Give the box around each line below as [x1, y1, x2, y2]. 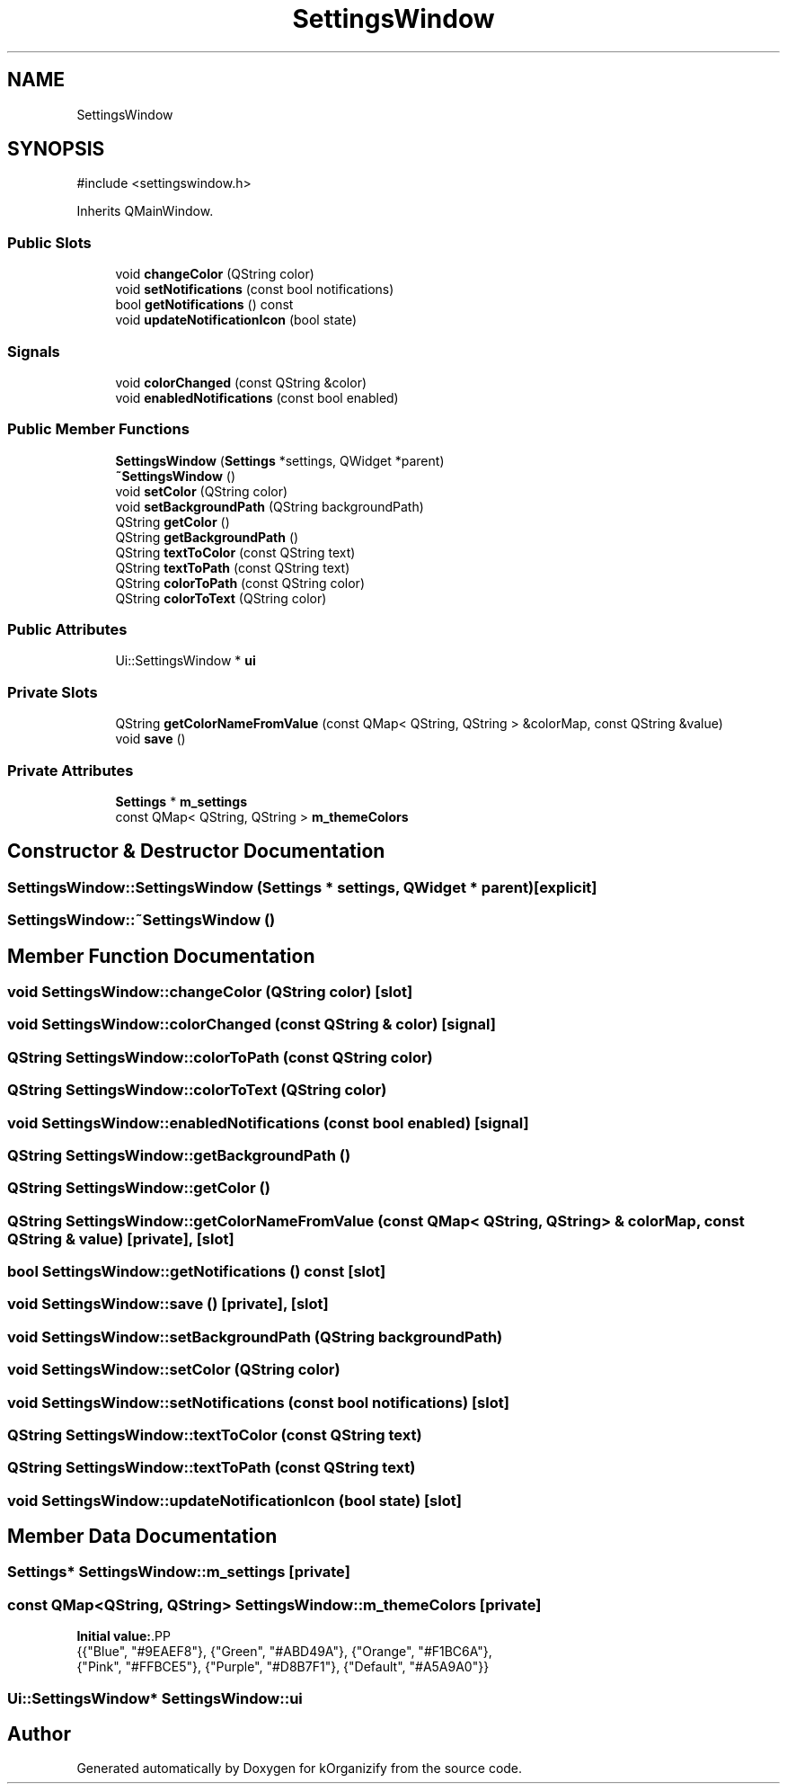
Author [7, 1723, 71, 1746]
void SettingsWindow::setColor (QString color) [7, 1360, 340, 1379]
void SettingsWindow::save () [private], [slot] [7, 1295, 329, 1314]
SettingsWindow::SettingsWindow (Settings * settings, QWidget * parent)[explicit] [7, 878, 597, 896]
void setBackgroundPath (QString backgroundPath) [115, 498, 424, 514]
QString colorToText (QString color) [115, 590, 327, 606]
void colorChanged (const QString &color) [115, 374, 367, 390]
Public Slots [7, 233, 92, 252]
